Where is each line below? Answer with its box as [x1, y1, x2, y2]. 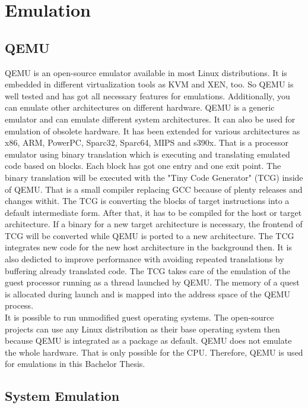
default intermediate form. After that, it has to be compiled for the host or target [5, 206, 302, 218]
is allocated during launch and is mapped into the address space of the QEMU [5, 287, 290, 300]
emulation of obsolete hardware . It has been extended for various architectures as [5, 124, 300, 137]
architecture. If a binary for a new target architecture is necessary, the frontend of [5, 218, 303, 230]
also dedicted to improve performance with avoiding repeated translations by [5, 253, 284, 265]
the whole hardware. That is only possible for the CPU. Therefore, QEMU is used [5, 346, 303, 358]
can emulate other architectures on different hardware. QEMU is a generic [5, 101, 275, 114]
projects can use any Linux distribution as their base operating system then [5, 322, 280, 335]
